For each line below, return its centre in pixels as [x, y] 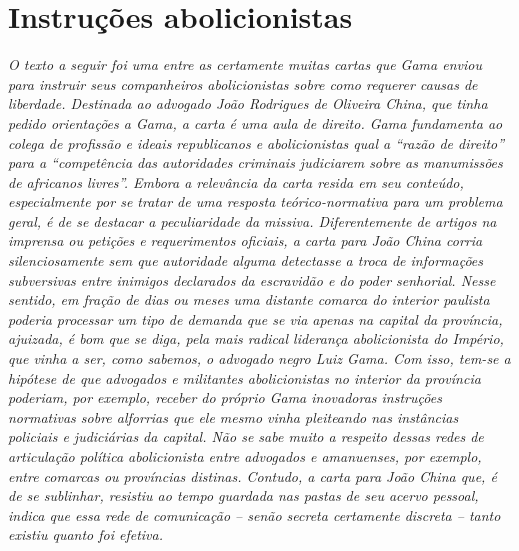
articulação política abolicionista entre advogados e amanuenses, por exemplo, [245, 456]
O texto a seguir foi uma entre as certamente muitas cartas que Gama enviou [245, 64]
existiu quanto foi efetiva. [86, 534]
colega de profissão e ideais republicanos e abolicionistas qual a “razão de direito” [256, 142]
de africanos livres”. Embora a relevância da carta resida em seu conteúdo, [236, 181]
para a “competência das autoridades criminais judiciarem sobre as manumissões [255, 162]
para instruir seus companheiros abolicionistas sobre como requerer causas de [243, 83]
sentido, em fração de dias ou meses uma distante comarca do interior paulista [249, 299]
